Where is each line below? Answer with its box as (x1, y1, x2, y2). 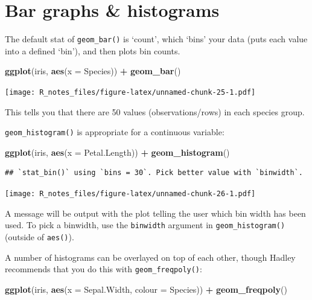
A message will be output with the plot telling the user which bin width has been (5, 206, 306, 219)
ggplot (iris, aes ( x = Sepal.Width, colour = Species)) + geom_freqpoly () (5, 282, 287, 295)
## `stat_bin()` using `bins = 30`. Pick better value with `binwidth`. (5, 168, 303, 177)
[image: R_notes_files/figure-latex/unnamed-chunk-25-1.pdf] (5, 88, 256, 97)
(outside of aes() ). (5, 230, 74, 243)
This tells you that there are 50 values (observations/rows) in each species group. (5, 105, 305, 118)
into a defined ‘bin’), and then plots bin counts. (5, 44, 180, 57)
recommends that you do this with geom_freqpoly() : (5, 263, 202, 275)
